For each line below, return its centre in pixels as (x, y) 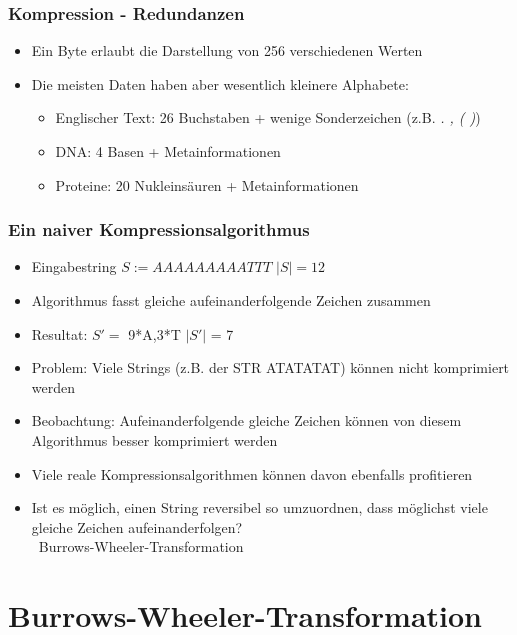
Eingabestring (74, 266)
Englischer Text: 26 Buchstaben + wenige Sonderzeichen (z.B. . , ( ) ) (268, 117)
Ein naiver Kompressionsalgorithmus (159, 229)
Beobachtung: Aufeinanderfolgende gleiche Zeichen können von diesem (246, 420)
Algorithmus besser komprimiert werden (154, 439)
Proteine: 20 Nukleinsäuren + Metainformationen (207, 184)
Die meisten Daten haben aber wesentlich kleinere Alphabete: (220, 83)
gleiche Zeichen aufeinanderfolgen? (137, 526)
